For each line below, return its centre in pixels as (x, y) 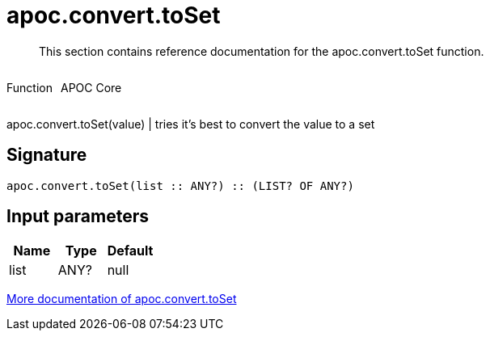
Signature (47, 155)
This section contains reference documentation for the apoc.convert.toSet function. (262, 51)
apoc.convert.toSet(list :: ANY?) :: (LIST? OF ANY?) (180, 185)
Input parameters (78, 217)
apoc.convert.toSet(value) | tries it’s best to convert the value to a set (191, 124)
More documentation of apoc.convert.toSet (122, 299)
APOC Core (91, 87)
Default (130, 251)
